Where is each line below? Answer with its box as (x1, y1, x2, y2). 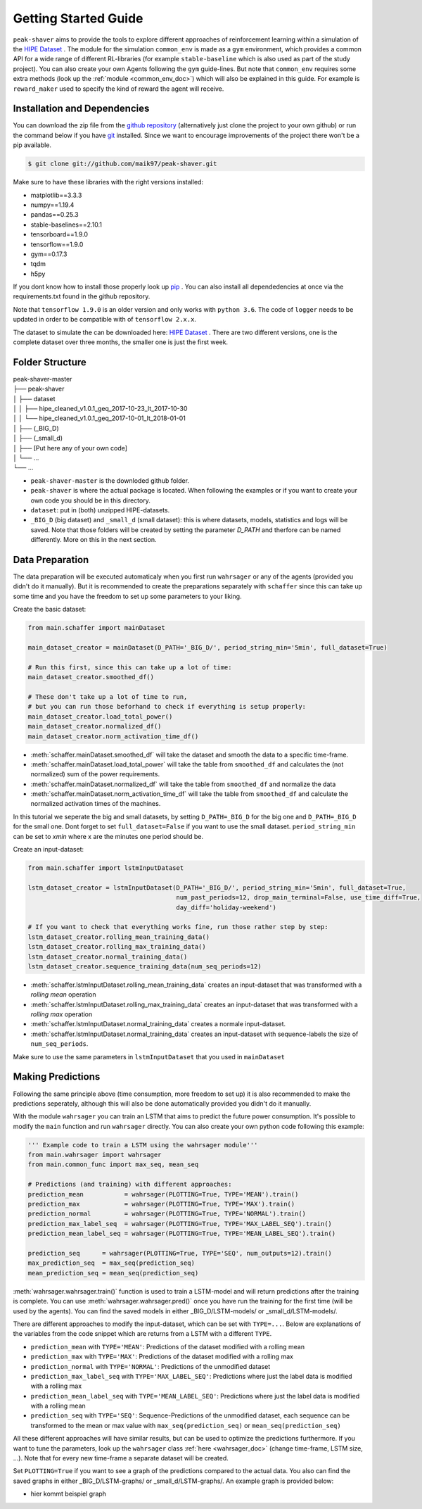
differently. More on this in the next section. (30, 536, 157, 544)
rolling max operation (30, 1010, 93, 1018)
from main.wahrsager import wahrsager (27, 1151, 162, 1159)
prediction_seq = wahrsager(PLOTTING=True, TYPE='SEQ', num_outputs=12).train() (27, 1249, 332, 1257)
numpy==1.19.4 (30, 201, 75, 209)
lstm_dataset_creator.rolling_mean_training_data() (27, 933, 210, 941)
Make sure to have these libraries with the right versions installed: (13, 178, 204, 187)
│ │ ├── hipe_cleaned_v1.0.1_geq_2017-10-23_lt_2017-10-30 (13, 405, 188, 413)
